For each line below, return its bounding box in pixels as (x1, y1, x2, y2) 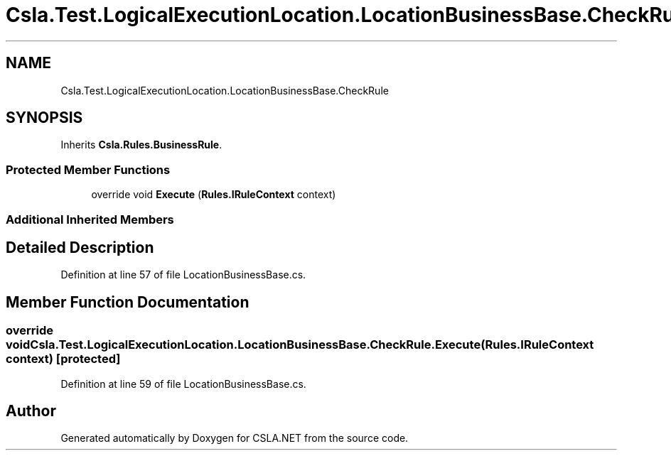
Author (6, 402, 56, 420)
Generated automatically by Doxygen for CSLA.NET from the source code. (60, 432, 409, 445)
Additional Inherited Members (6, 212, 174, 227)
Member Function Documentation (6, 293, 249, 311)
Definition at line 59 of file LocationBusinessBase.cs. (60, 377, 306, 390)
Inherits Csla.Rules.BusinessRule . (60, 139, 222, 151)
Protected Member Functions (6, 162, 171, 177)
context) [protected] (6, 352, 121, 367)
